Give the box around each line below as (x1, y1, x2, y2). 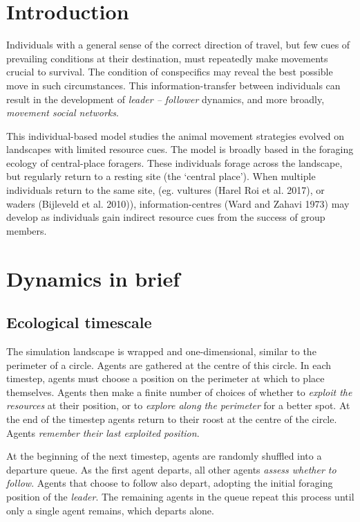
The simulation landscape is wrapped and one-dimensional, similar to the (6, 344, 316, 359)
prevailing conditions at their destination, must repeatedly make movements (6, 51, 328, 65)
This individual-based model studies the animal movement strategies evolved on (6, 128, 344, 143)
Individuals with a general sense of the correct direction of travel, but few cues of (6, 37, 350, 52)
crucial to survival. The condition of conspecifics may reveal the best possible (6, 64, 333, 79)
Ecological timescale (6, 312, 152, 333)
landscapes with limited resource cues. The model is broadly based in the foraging (6, 142, 354, 156)
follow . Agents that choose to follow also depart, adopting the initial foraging (6, 476, 333, 490)
